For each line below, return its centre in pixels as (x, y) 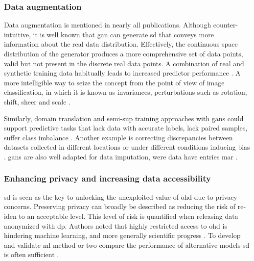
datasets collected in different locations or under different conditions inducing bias (127, 147)
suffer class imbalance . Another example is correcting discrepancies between (118, 137)
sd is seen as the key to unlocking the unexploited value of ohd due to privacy (121, 196)
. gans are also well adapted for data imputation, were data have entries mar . (121, 156)
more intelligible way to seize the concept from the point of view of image (114, 82)
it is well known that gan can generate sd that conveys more (123, 34)
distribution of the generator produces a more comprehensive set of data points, (124, 53)
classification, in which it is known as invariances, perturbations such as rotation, (126, 92)
